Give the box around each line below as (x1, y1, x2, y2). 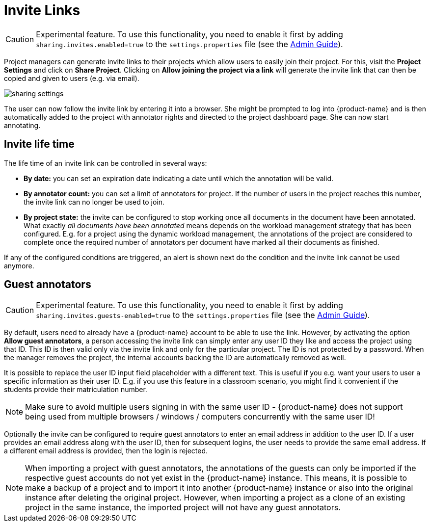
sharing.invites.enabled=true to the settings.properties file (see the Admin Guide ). (36, 39, 343, 49)
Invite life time (4, 138, 75, 151)
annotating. (4, 121, 41, 130)
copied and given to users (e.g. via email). (4, 74, 139, 82)
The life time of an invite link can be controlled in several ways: (4, 158, 207, 167)
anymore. (4, 261, 34, 270)
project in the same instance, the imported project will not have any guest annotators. (25, 502, 341, 513)
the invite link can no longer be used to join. (24, 197, 164, 206)
